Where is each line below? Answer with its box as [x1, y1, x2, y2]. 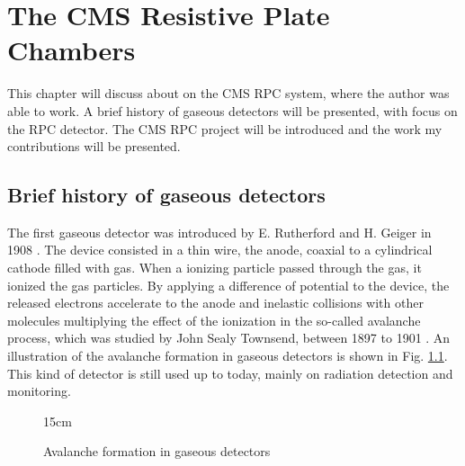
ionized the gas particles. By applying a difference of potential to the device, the [7, 275, 450, 294]
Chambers [7, 31, 136, 68]
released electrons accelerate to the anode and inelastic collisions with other [7, 293, 424, 312]
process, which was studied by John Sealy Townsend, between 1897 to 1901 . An [7, 328, 451, 347]
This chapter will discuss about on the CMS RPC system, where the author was [7, 84, 450, 103]
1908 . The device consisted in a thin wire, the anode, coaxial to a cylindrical [7, 240, 433, 259]
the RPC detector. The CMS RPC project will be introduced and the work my [7, 119, 443, 138]
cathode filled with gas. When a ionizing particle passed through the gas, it [7, 258, 422, 277]
